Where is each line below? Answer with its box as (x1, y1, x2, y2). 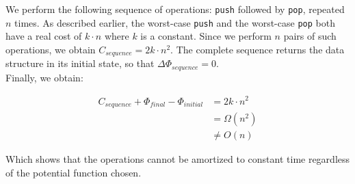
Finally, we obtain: (5, 70, 83, 84)
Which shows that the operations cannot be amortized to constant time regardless (5, 152, 350, 166)
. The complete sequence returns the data (170, 42, 345, 56)
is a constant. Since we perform (140, 29, 272, 43)
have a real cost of (5, 29, 82, 43)
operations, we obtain (5, 42, 96, 56)
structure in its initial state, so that (5, 56, 155, 70)
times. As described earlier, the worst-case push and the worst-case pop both (14, 15, 335, 29)
